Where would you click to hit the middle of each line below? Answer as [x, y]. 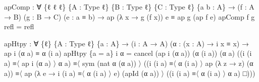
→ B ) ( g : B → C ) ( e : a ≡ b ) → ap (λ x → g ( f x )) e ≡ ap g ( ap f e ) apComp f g [129, 16]
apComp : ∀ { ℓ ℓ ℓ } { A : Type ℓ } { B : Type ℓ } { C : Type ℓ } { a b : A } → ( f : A [129, 7]
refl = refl [19, 26]
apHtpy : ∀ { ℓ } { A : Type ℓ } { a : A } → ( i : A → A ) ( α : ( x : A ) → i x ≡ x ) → [126, 43]
